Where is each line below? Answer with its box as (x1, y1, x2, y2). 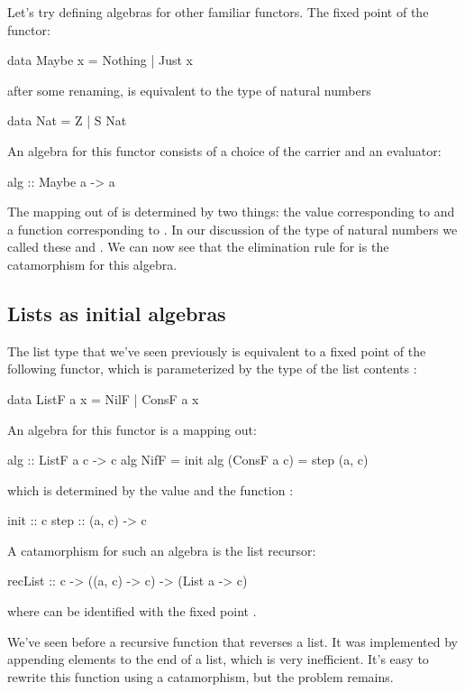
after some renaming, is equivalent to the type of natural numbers (7, 80, 371, 99)
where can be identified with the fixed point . (7, 602, 257, 621)
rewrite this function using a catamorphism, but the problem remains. (7, 667, 394, 686)
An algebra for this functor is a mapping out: (7, 420, 257, 438)
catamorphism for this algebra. (7, 254, 178, 273)
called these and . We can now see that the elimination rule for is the (7, 237, 389, 256)
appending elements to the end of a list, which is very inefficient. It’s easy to (7, 650, 429, 669)
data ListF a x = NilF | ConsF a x (7, 389, 199, 408)
